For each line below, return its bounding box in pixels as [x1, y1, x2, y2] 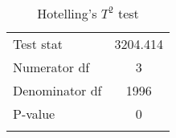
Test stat [13, 34, 63, 53]
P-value [13, 104, 55, 123]
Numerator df [13, 58, 90, 76]
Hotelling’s [37, 4, 97, 22]
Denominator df [13, 81, 102, 99]
